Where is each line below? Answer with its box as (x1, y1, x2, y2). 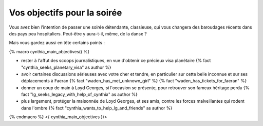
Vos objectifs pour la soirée (9, 7, 122, 18)
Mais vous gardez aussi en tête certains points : (9, 40, 105, 46)
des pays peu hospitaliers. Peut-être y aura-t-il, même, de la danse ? (9, 31, 147, 36)
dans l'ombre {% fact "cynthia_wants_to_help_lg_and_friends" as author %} (21, 105, 173, 111)
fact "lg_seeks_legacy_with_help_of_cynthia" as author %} (21, 92, 138, 97)
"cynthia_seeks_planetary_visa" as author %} (21, 64, 112, 70)
